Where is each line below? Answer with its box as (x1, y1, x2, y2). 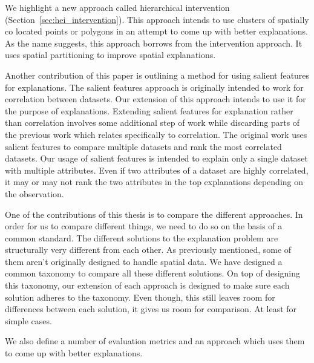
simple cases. (5, 314, 52, 327)
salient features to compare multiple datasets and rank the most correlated (5, 140, 282, 152)
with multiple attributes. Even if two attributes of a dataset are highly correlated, (5, 163, 309, 176)
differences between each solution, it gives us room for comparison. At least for (5, 302, 297, 315)
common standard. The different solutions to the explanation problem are (5, 231, 278, 244)
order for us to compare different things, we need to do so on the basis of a (5, 220, 283, 232)
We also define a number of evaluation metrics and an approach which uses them (5, 335, 305, 347)
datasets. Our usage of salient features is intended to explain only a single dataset (5, 152, 308, 165)
